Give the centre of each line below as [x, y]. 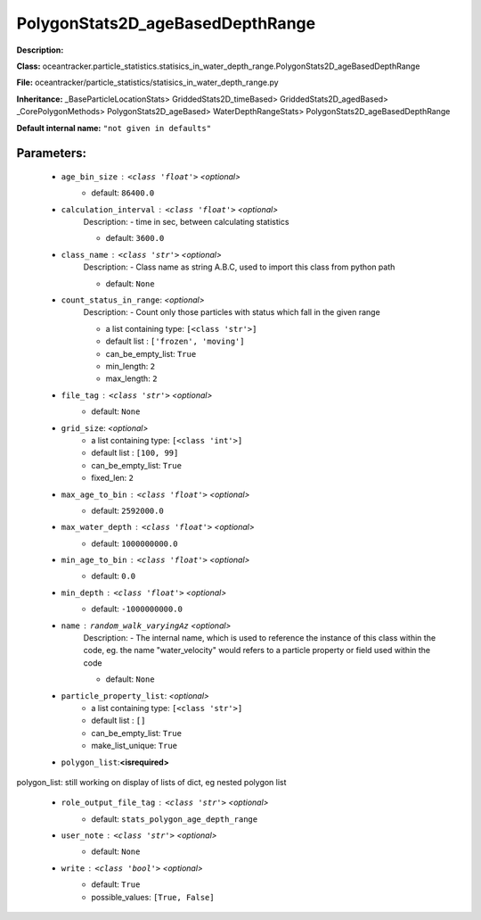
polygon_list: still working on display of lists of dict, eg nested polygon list [151, 782]
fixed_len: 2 [112, 478]
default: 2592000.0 [127, 510]
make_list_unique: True [135, 746]
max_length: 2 [131, 378]
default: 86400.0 [123, 193]
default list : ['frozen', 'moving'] [175, 341]
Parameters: [51, 153]
